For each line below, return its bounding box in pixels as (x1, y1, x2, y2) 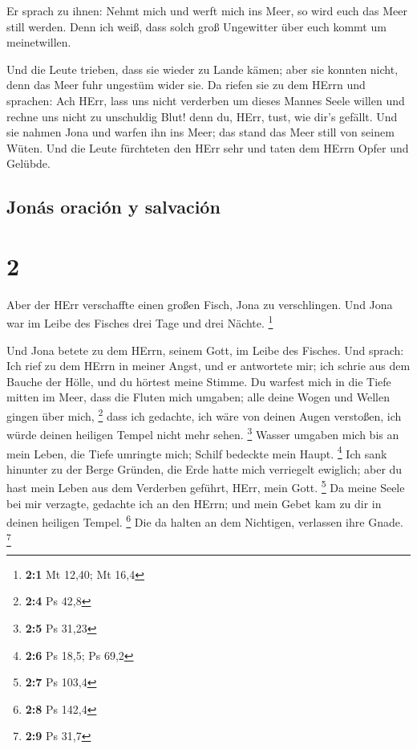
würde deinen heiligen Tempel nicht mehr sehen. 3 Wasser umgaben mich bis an (6, 424, 399, 442)
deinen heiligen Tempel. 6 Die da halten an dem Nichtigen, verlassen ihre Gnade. (6, 511, 403, 530)
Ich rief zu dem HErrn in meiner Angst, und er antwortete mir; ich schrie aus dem (6, 357, 411, 374)
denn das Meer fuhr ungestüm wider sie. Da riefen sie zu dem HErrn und (6, 76, 366, 93)
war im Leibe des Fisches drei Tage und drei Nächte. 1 (6, 312, 273, 332)
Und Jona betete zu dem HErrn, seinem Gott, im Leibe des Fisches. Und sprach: (6, 341, 404, 358)
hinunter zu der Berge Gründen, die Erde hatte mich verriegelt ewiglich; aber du (6, 460, 403, 477)
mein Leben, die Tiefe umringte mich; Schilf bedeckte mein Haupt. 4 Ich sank (6, 442, 387, 462)
